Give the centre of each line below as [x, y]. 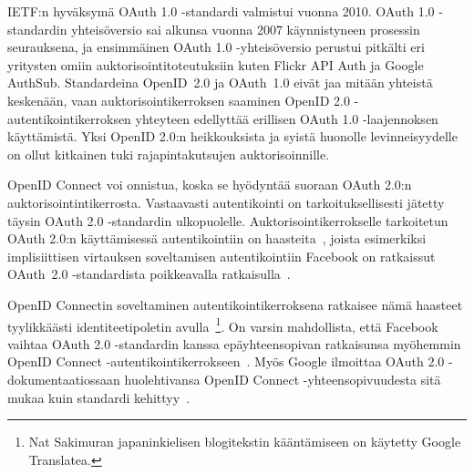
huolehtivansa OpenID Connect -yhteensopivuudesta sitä [283, 379]
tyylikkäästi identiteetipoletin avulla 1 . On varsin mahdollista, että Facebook [223, 325]
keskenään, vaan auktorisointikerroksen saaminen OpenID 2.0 [179, 100]
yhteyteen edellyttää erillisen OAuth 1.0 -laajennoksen [287, 118]
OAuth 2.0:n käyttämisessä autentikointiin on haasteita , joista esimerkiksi [217, 238]
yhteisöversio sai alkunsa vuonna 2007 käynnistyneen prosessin [246, 29]
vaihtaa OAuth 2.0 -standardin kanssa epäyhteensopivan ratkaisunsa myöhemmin [234, 343]
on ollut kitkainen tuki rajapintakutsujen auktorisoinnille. [169, 154]
